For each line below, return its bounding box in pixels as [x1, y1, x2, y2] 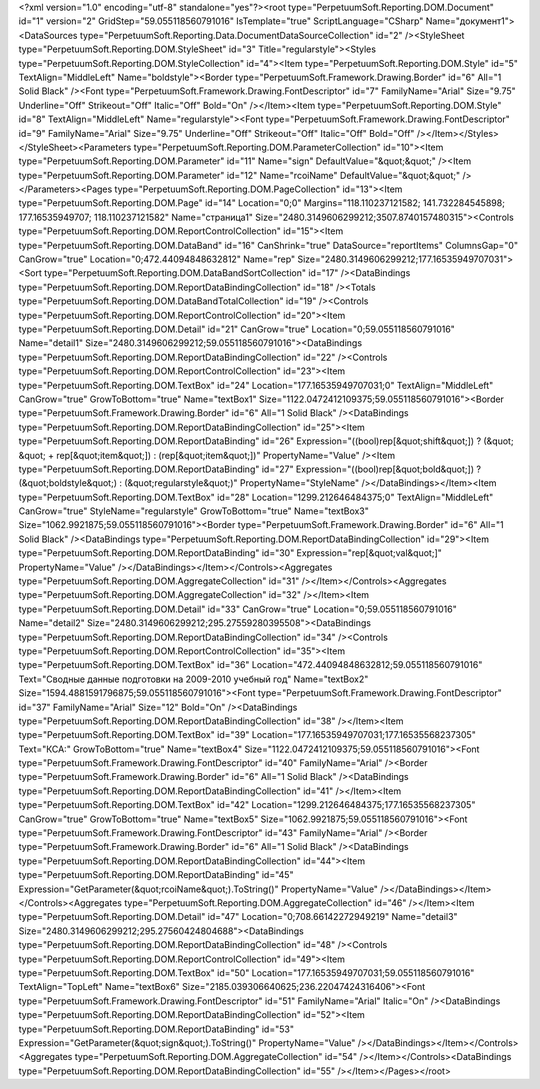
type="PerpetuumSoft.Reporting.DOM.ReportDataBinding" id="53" [18, 1023, 295, 1035]
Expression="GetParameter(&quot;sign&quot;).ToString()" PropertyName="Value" [18, 1036, 356, 1049]
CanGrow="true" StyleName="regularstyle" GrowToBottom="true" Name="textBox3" [18, 505, 370, 517]
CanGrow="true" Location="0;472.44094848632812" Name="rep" [18, 253, 296, 265]
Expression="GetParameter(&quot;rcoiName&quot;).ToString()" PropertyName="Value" [18, 883, 379, 895]
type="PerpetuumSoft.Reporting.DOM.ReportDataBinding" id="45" [18, 869, 294, 881]
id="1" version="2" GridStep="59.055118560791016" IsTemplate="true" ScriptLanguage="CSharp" [18, 15, 424, 27]
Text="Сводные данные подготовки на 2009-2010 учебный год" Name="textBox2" [18, 673, 369, 685]
